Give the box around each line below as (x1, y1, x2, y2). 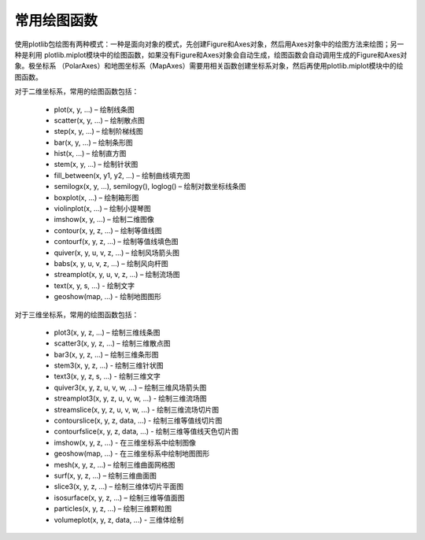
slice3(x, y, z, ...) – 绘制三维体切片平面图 (54, 482, 184, 491)
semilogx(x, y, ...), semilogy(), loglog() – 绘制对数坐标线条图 (54, 182, 246, 191)
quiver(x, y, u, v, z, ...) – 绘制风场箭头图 (54, 248, 180, 257)
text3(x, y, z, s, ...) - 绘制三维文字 (54, 372, 161, 381)
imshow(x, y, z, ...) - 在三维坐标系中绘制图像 (54, 438, 197, 447)
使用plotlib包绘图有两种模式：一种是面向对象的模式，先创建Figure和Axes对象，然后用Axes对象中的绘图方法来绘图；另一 (14, 39, 405, 49)
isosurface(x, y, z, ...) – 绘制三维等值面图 (54, 493, 185, 502)
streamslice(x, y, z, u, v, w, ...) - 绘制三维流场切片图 (54, 405, 220, 414)
